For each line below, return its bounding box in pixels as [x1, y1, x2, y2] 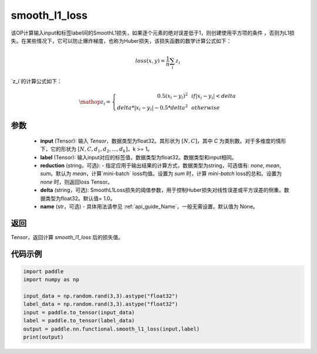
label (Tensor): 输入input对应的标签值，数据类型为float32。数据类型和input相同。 [40, 154, 237, 161]
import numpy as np [23, 276, 79, 283]
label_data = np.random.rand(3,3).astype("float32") [23, 301, 178, 308]
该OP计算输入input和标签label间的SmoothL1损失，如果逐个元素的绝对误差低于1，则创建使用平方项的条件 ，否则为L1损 [11, 29, 295, 36]
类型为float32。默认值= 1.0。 [45, 195, 116, 202]
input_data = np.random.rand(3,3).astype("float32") [23, 293, 178, 299]
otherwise [191, 104, 220, 111]
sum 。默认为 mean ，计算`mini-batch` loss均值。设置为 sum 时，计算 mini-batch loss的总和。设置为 [40, 170, 282, 177]
